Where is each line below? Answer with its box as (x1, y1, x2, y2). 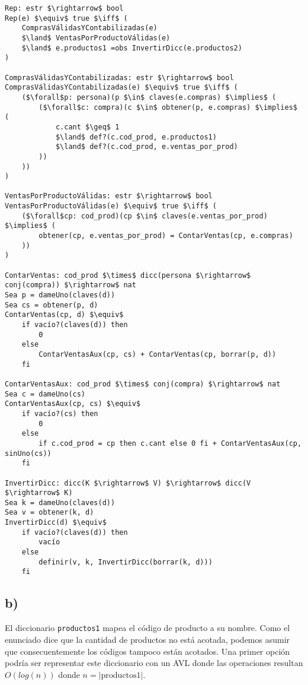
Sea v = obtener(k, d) (5, 508, 94, 517)
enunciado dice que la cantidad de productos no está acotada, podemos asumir (5, 633, 290, 645)
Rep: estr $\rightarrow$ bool (5, 4, 124, 12)
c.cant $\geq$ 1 (55, 122, 120, 131)
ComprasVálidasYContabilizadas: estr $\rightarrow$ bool (5, 73, 234, 82)
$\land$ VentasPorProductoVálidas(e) (21, 33, 171, 42)
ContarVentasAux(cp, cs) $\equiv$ (5, 399, 141, 408)
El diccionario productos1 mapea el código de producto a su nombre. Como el (5, 621, 290, 634)
